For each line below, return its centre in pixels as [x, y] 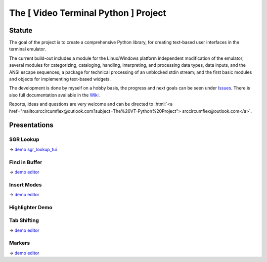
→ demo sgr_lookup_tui [33, 149]
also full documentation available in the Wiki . [55, 95]
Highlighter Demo [31, 207]
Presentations [31, 125]
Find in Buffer [26, 162]
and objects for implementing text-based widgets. [60, 79]
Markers [20, 243]
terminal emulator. [28, 49]
